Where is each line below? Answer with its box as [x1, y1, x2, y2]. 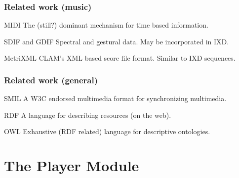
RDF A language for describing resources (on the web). [4, 109, 171, 120]
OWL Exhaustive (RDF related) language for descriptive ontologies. [4, 126, 210, 137]
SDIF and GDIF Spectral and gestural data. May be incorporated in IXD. [4, 36, 229, 46]
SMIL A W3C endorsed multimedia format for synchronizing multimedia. [4, 93, 227, 104]
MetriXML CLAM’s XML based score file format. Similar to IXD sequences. [4, 53, 236, 63]
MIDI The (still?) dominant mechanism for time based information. [4, 20, 208, 30]
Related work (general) [4, 73, 98, 86]
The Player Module [4, 155, 139, 176]
